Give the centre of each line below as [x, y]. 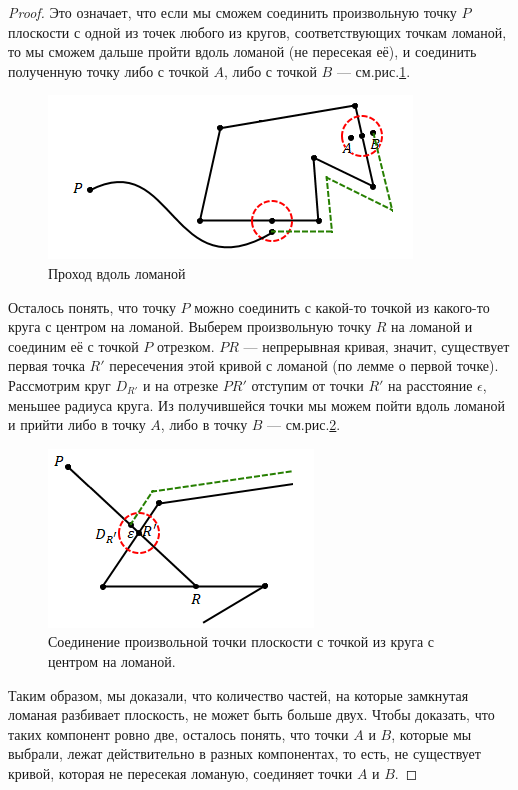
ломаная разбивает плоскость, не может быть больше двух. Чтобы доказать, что [251, 714]
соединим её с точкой [73, 345]
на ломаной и [432, 326]
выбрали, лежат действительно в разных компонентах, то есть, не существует [244, 753]
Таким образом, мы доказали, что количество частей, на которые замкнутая [238, 694]
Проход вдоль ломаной [117, 272]
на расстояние [430, 384]
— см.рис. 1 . [373, 70]
